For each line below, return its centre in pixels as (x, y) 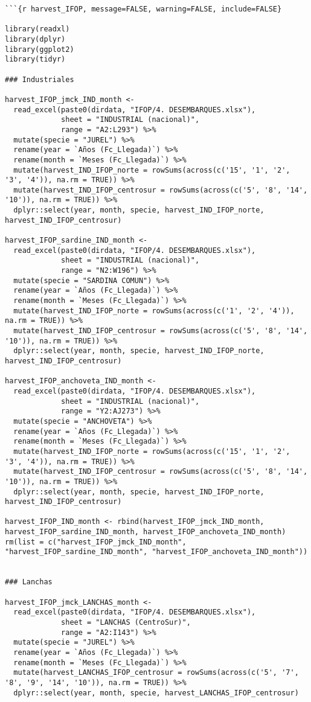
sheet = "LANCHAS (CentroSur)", (126, 623)
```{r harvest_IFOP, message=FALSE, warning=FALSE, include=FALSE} (143, 9)
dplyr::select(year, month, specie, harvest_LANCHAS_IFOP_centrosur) (156, 693)
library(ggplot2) (40, 49)
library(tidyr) (35, 59)
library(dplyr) (35, 39)
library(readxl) (37, 29)
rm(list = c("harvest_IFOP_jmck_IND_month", (96, 542)
